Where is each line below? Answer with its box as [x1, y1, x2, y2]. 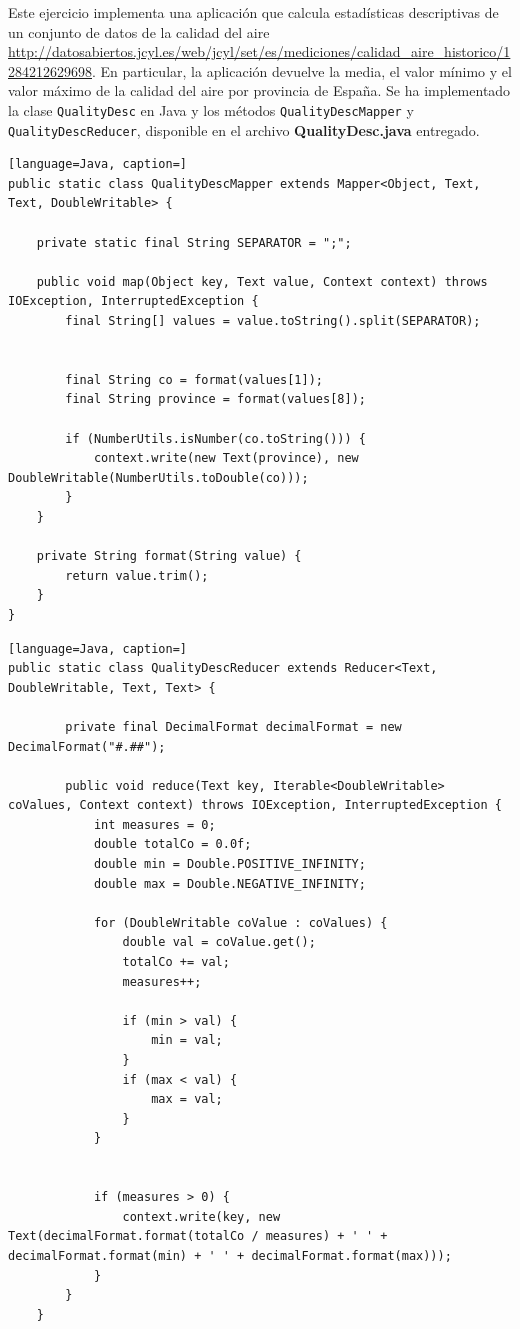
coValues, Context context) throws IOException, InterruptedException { [8, 798, 502, 813]
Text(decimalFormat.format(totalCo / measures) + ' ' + [8, 1229, 388, 1244]
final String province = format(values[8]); [65, 392, 366, 407]
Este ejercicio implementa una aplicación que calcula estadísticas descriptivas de [8, 2, 499, 22]
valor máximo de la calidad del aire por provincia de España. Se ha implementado [8, 80, 511, 101]
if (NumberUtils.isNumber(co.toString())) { [65, 431, 366, 446]
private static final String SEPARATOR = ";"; [36, 235, 352, 250]
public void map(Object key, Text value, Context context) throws [36, 274, 488, 289]
